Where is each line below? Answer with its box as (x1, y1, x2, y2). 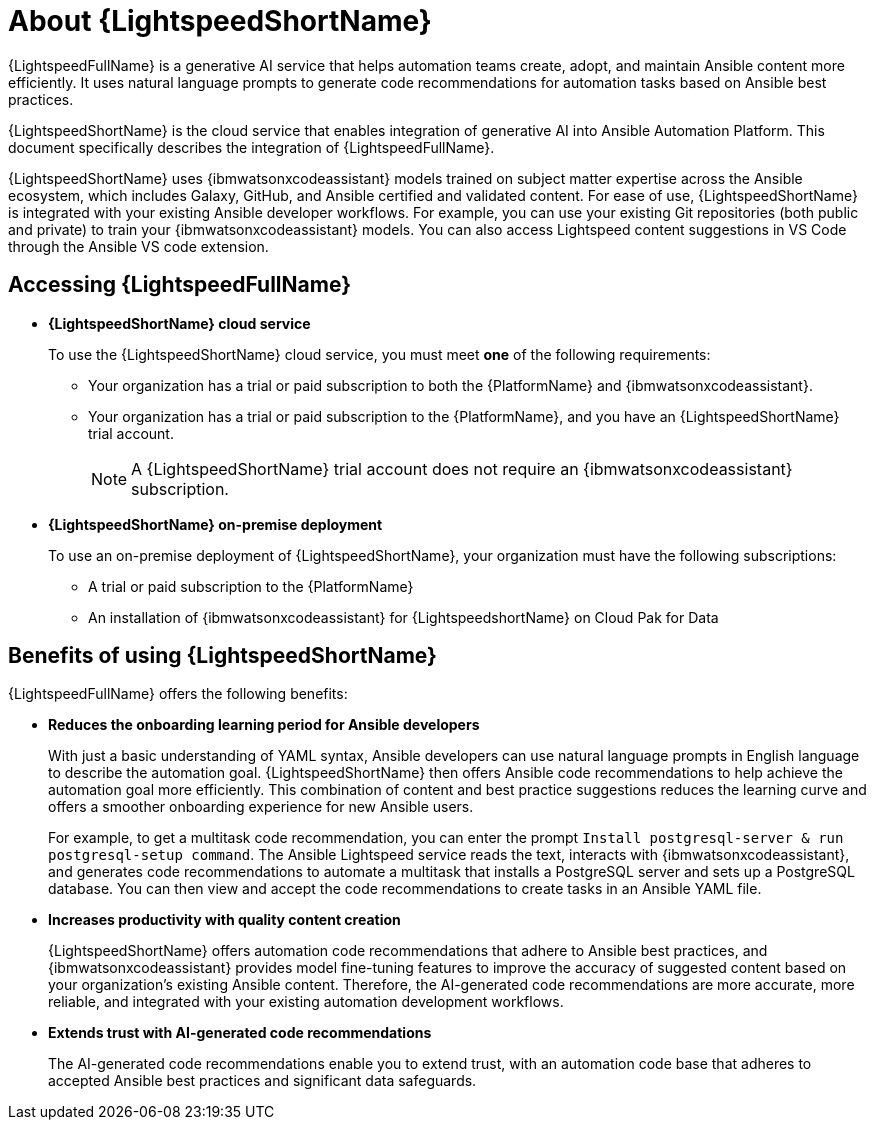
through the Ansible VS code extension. (8, 237, 269, 255)
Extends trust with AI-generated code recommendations (48, 1024, 432, 1042)
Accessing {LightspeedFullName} (8, 272, 352, 298)
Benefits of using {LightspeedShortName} (8, 643, 437, 669)
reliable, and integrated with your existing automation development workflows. (48, 993, 564, 1011)
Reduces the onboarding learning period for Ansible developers (48, 716, 480, 734)
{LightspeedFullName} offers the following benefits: (8, 685, 348, 703)
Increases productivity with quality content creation (48, 911, 401, 929)
